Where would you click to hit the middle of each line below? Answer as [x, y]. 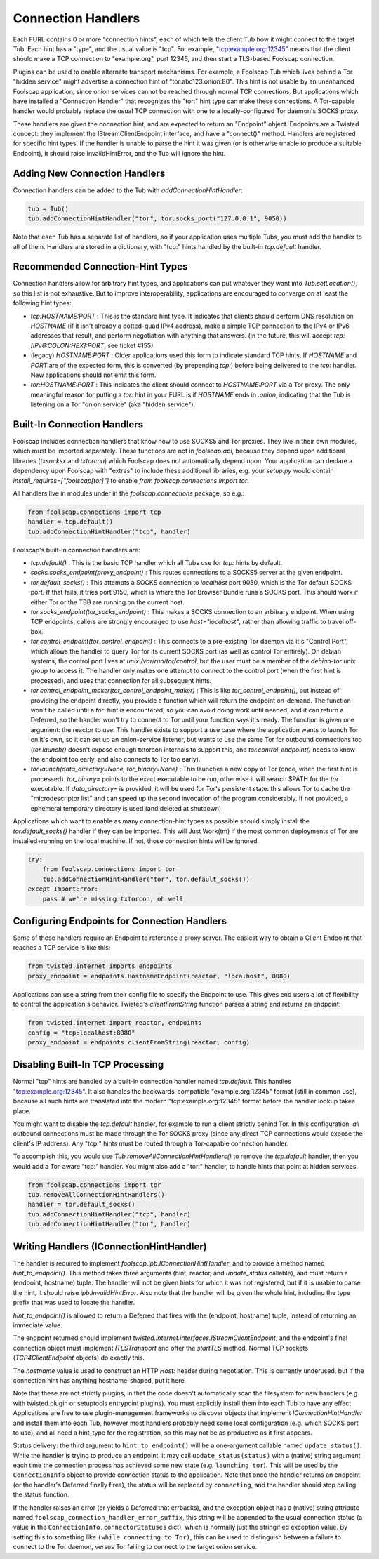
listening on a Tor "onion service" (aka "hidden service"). [113, 404]
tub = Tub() [48, 208]
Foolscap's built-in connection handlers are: [77, 550]
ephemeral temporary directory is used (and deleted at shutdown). [127, 808]
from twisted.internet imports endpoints [100, 966]
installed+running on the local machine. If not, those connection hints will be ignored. [136, 841]
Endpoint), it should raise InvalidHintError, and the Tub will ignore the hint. [119, 153]
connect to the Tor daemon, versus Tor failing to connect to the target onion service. [135, 1547]
